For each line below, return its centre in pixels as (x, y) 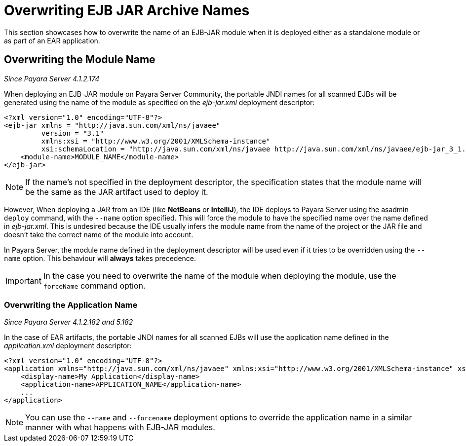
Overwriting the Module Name (80, 60)
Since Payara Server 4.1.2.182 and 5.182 (69, 322)
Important (23, 280)
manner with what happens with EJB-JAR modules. (120, 427)
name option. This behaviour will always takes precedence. (100, 258)
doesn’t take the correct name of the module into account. (99, 234)
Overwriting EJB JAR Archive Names (127, 10)
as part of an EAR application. (52, 40)
